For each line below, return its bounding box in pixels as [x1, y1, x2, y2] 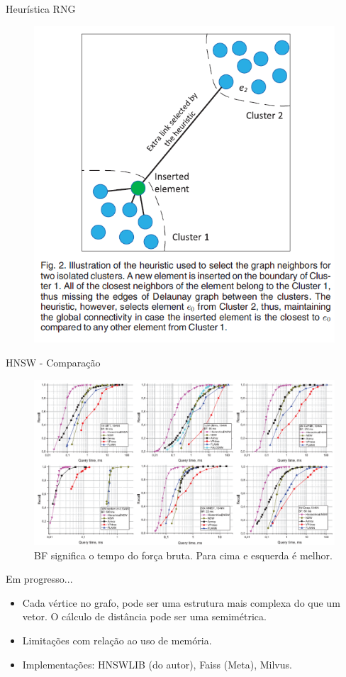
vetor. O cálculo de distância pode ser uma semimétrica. [22, 609, 267, 624]
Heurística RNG [6, 1, 76, 16]
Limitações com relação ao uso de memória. [22, 633, 212, 648]
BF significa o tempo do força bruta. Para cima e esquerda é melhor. [34, 547, 333, 562]
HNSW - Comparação [6, 354, 101, 369]
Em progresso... [6, 571, 73, 586]
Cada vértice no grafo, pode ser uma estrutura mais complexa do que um [22, 595, 340, 610]
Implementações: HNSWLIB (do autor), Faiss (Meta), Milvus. [22, 656, 292, 671]
